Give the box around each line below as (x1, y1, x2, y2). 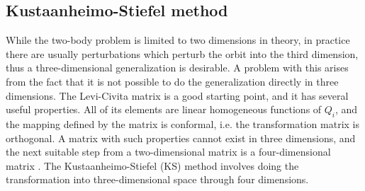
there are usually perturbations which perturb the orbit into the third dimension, (6, 46, 359, 61)
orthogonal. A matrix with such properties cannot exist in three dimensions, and (6, 130, 356, 145)
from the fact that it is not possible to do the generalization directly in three (6, 74, 339, 88)
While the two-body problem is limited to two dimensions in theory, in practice (6, 33, 350, 47)
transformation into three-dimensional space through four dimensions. (6, 172, 309, 187)
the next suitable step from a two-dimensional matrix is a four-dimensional (6, 144, 331, 159)
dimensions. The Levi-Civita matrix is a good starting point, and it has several (6, 88, 349, 103)
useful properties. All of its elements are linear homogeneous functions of (6, 102, 322, 117)
